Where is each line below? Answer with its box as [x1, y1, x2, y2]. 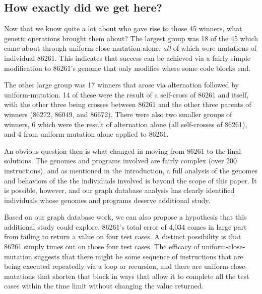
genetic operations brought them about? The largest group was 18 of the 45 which [4, 33, 258, 43]
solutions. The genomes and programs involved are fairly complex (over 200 [4, 155, 237, 166]
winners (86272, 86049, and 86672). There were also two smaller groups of [4, 109, 232, 119]
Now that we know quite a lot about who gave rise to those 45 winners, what [4, 23, 242, 34]
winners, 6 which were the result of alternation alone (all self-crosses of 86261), [4, 119, 247, 129]
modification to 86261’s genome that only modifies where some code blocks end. [4, 62, 251, 73]
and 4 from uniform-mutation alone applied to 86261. [4, 129, 169, 139]
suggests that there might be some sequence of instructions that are [34, 251, 243, 261]
